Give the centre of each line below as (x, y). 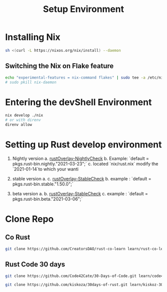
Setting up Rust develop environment (83, 145)
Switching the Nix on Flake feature (59, 66)
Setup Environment (83, 9)
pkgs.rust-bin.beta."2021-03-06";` (47, 199)
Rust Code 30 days (35, 264)
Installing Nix (33, 37)
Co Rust (18, 237)
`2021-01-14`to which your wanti (45, 169)
